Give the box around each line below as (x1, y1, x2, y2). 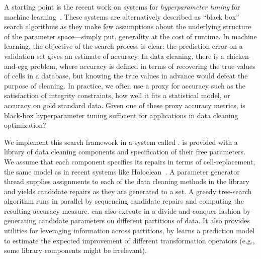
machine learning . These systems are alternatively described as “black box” (4, 11, 239, 22)
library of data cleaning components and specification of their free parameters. (4, 146, 245, 157)
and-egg (4, 60, 28, 71)
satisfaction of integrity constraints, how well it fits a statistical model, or (4, 90, 230, 101)
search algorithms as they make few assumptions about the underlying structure (4, 21, 251, 32)
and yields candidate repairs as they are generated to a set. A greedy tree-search (4, 186, 252, 196)
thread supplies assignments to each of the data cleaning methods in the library (4, 176, 249, 187)
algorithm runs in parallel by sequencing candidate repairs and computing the (4, 196, 244, 206)
